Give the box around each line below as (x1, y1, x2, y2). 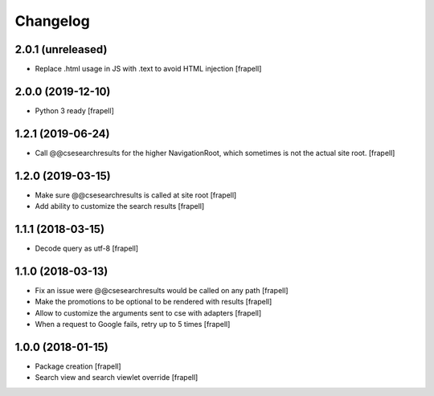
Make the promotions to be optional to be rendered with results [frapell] (35, 297, 272, 307)
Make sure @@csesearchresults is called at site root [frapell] (35, 190, 237, 200)
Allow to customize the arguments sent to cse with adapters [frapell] (35, 308, 262, 317)
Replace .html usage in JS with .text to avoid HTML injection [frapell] (35, 64, 262, 74)
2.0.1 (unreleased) (14, 43, 108, 56)
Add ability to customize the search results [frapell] (35, 202, 205, 211)
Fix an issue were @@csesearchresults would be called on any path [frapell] (35, 285, 289, 295)
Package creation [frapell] (35, 361, 121, 371)
